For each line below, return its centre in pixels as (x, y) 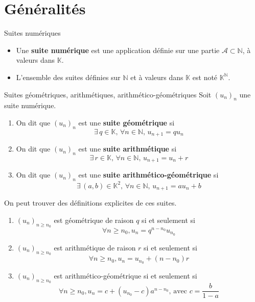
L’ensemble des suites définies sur (68, 77)
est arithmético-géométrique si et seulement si (125, 275)
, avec (178, 291)
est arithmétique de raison (95, 247)
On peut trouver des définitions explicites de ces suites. (90, 203)
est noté (205, 77)
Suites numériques (32, 33)
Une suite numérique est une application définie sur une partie (118, 50)
